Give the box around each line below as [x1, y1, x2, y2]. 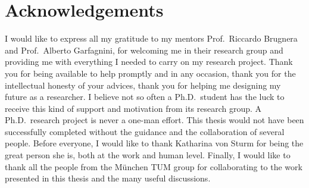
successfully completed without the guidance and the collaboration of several [5, 125, 285, 137]
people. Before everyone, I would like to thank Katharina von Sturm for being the [5, 137, 304, 149]
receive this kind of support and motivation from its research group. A [5, 102, 262, 114]
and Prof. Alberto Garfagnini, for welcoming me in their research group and [5, 43, 283, 56]
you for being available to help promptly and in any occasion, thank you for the [5, 67, 296, 79]
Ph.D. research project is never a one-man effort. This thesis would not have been [5, 114, 304, 126]
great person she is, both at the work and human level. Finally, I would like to [5, 149, 291, 161]
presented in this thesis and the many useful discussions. [5, 172, 211, 184]
